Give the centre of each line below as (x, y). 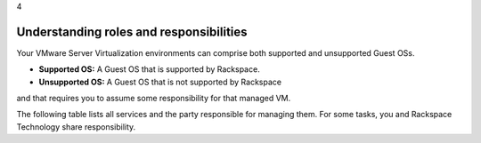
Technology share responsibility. (76, 127)
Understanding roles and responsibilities (132, 32)
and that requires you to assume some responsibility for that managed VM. (154, 99)
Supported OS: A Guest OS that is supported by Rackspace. (149, 69)
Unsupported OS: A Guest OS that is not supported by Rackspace (160, 82)
